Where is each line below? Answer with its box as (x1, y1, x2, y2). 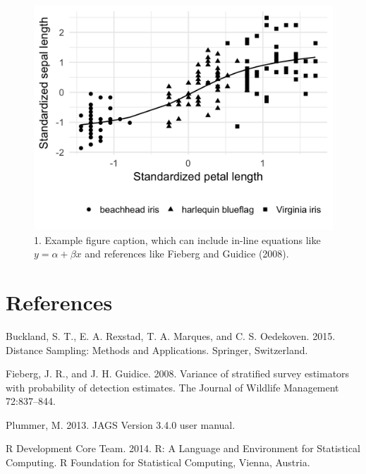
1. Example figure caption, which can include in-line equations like (34, 232, 321, 247)
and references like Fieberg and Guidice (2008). (85, 246, 289, 261)
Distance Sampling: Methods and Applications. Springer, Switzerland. (6, 342, 308, 357)
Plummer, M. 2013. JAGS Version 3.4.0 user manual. (6, 417, 236, 432)
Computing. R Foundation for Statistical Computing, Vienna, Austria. (6, 455, 310, 470)
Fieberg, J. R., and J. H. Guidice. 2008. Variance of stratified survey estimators (6, 366, 350, 381)
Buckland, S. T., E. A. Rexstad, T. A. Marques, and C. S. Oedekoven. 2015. (6, 328, 336, 343)
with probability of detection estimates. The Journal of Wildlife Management (6, 379, 339, 394)
